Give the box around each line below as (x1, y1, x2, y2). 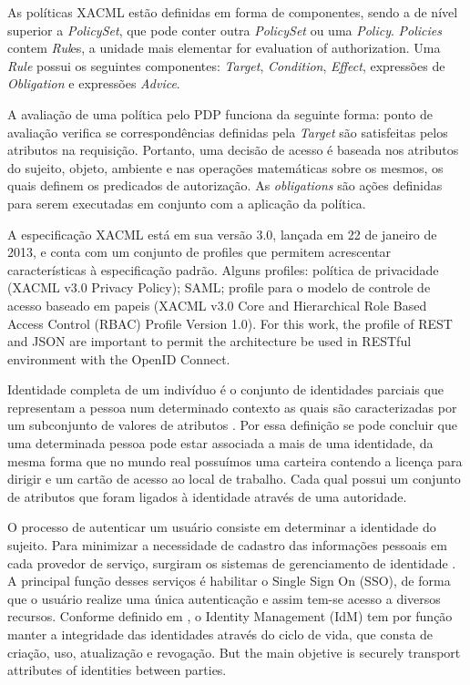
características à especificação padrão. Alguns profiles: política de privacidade (7, 260, 439, 279)
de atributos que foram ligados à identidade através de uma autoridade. (7, 486, 407, 506)
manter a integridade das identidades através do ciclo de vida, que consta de (7, 625, 434, 643)
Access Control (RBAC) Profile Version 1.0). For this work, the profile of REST (7, 313, 453, 332)
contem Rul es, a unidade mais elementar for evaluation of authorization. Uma (7, 38, 441, 57)
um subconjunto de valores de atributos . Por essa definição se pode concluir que (7, 415, 457, 435)
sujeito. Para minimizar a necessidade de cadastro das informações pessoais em (7, 536, 447, 555)
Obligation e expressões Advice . (7, 74, 180, 93)
